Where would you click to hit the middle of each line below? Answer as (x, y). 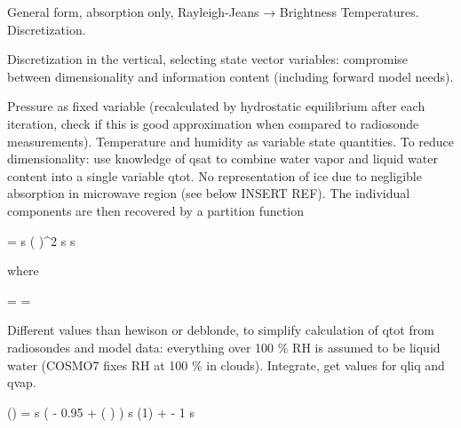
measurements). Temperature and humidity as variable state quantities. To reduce (231, 141)
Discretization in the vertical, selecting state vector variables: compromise (208, 59)
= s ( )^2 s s (41, 240)
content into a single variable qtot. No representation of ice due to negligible (215, 175)
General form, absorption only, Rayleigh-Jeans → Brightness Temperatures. (213, 12)
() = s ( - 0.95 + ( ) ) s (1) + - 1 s (101, 412)
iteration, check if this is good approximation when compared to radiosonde (213, 123)
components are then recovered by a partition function (155, 210)
